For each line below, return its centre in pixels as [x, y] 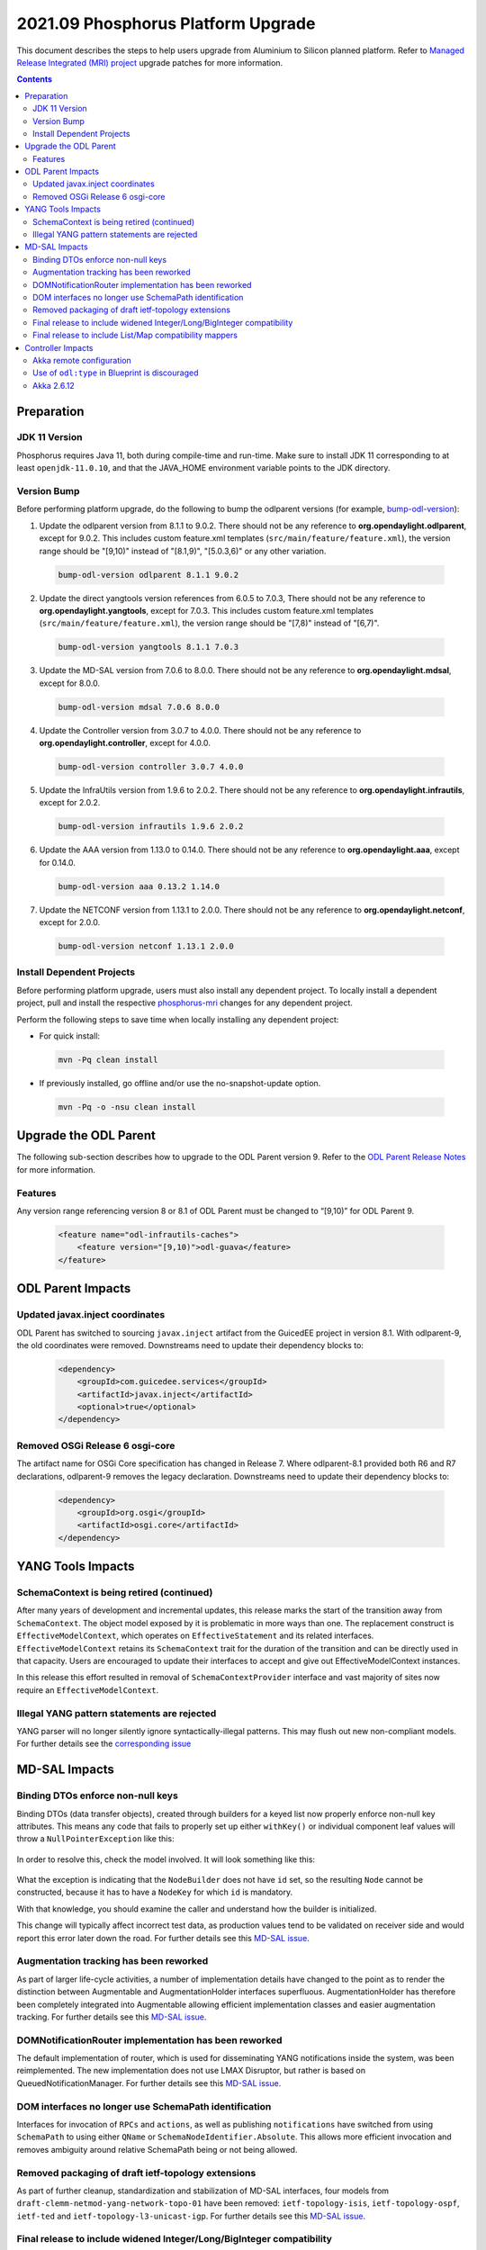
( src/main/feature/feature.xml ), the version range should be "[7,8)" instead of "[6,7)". [209, 623]
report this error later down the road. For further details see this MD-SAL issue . [163, 1938]
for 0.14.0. [58, 862]
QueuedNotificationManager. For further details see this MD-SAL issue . [149, 2083]
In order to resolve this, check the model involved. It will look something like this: [166, 1859]
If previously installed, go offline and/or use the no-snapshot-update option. [180, 1083]
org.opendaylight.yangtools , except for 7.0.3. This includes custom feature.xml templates [206, 610]
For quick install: [70, 1036]
